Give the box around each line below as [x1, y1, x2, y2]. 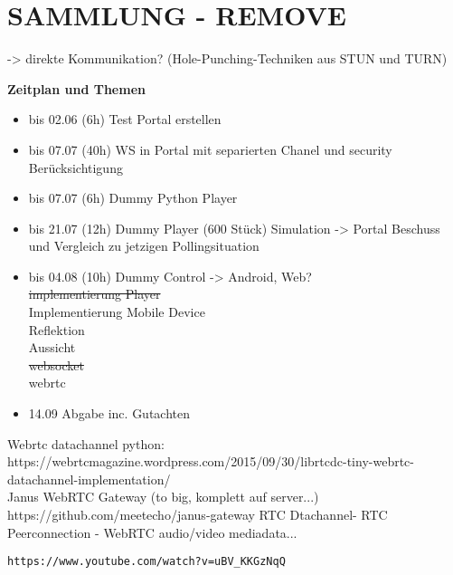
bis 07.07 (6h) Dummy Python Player [28, 188, 238, 207]
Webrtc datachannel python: [7, 434, 165, 453]
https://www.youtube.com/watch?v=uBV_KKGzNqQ [7, 555, 286, 569]
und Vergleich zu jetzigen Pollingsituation [28, 236, 260, 255]
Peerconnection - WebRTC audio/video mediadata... [7, 522, 297, 541]
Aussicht [28, 338, 76, 357]
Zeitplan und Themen [7, 79, 146, 98]
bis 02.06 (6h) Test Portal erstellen [28, 110, 222, 129]
